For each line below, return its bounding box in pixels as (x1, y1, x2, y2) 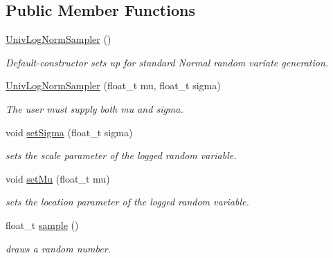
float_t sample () (6, 217, 79, 232)
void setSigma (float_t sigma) (6, 125, 133, 139)
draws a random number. (6, 241, 111, 255)
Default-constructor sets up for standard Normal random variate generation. (6, 55, 329, 69)
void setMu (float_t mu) (6, 171, 110, 185)
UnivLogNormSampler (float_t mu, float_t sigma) (6, 78, 221, 93)
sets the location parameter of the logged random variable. (6, 194, 249, 209)
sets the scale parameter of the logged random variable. (6, 148, 237, 163)
